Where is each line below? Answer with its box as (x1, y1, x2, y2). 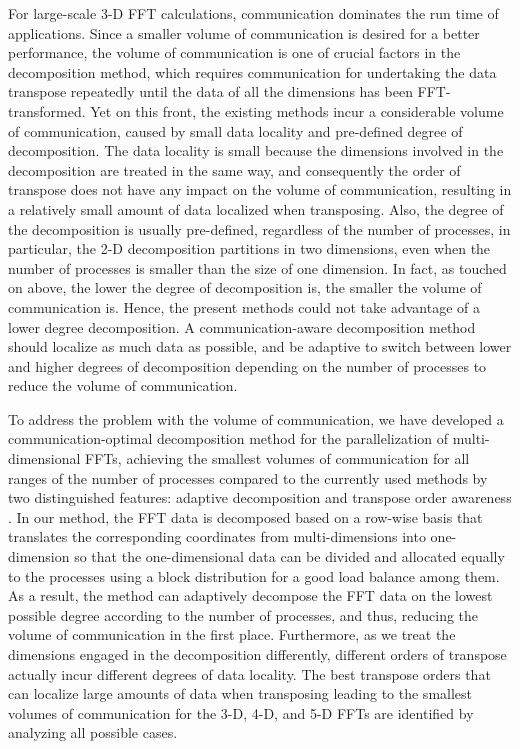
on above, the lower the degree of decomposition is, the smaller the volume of (8, 277, 482, 298)
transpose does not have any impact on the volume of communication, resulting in (8, 179, 512, 200)
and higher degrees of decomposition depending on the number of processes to (8, 355, 487, 376)
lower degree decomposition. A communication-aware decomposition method (8, 316, 476, 337)
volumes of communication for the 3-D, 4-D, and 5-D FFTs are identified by (8, 702, 474, 723)
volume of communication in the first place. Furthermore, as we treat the (8, 624, 456, 645)
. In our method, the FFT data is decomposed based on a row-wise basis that (8, 506, 483, 527)
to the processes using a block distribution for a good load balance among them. (8, 565, 500, 586)
